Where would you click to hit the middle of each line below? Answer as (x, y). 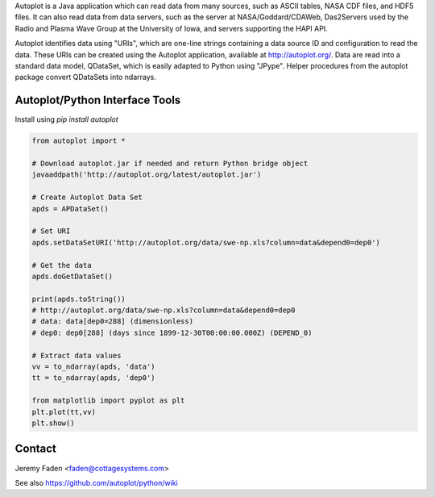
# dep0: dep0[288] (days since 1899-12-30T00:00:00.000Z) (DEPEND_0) (172, 332)
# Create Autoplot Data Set (87, 197)
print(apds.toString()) (79, 299)
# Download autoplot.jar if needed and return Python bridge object (170, 164)
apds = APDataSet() (70, 209)
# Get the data (62, 265)
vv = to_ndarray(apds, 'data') (94, 367)
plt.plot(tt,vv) (64, 412)
